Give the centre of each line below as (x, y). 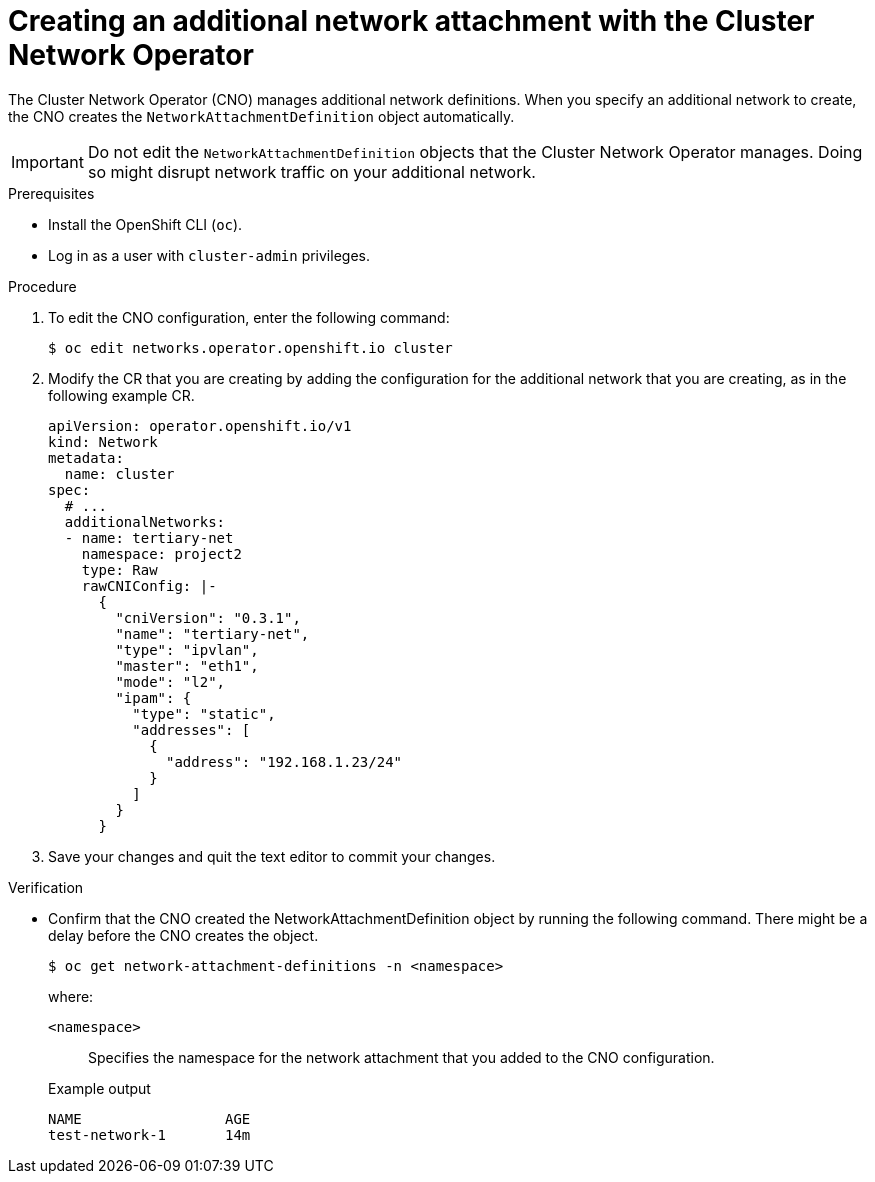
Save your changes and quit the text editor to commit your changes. (272, 856)
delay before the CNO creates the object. (183, 935)
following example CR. (121, 395)
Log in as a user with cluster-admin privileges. (209, 255)
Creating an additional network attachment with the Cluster (411, 21)
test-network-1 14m (149, 1134)
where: (71, 996)
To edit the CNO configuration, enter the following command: (249, 317)
